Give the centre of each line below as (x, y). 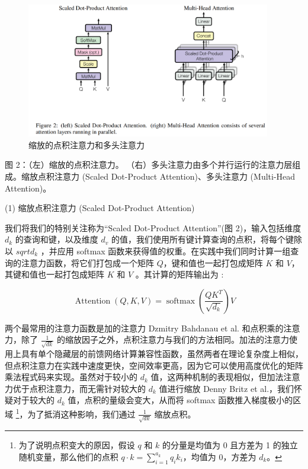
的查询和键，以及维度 (57, 239)
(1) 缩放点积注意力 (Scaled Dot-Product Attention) (100, 208)
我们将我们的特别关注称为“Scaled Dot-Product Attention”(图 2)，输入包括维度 (153, 227)
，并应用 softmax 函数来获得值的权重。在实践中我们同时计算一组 (166, 251)
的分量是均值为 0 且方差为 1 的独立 (230, 445)
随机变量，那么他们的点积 (68, 456)
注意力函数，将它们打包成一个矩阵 (87, 262)
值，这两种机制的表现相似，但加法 (217, 377)
